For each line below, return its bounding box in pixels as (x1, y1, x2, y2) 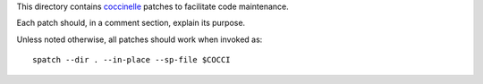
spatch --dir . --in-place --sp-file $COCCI (32, 55, 232, 65)
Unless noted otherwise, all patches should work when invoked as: (16, 34, 263, 45)
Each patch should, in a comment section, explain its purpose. (16, 18, 246, 29)
